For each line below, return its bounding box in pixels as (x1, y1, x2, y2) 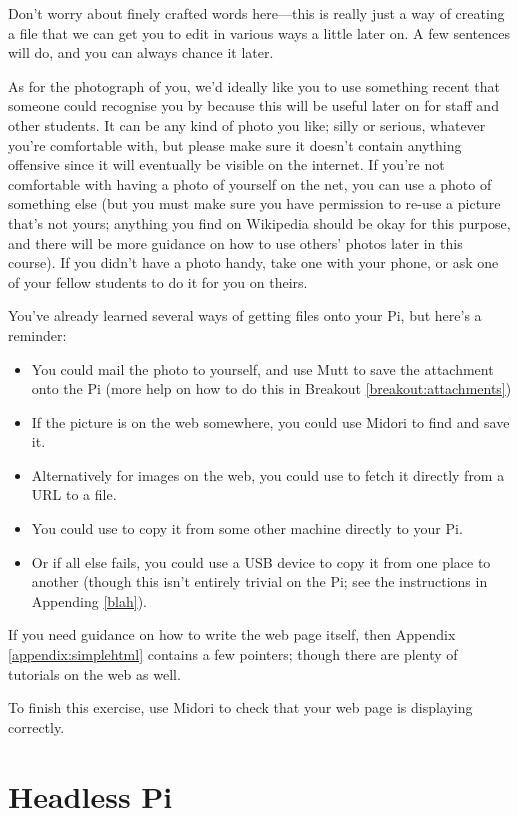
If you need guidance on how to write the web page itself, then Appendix (8, 624, 456, 645)
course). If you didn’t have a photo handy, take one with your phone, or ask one (8, 252, 499, 273)
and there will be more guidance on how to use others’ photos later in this (8, 232, 463, 253)
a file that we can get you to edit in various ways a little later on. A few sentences (8, 22, 510, 43)
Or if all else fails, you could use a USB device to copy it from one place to (31, 551, 491, 572)
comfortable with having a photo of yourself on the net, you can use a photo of (8, 173, 492, 194)
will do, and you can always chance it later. (8, 42, 274, 63)
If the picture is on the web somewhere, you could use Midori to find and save (31, 411, 510, 432)
